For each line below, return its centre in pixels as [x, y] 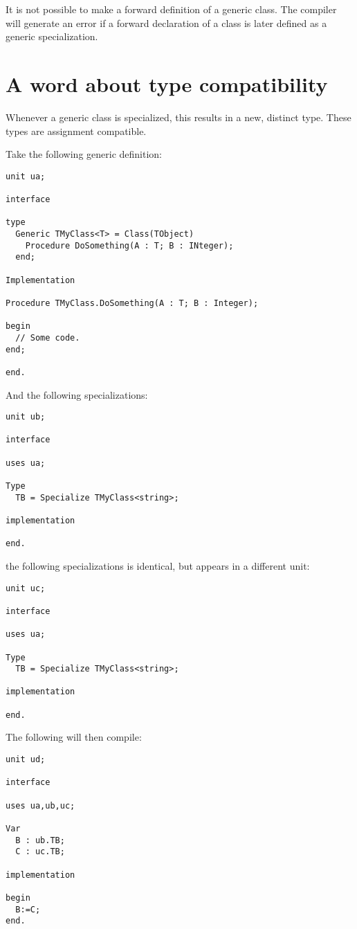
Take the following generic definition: [84, 154]
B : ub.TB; [40, 840]
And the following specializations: [77, 394]
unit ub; [26, 417]
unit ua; [26, 176]
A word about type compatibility [167, 83]
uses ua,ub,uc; [40, 805]
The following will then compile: [74, 737]
